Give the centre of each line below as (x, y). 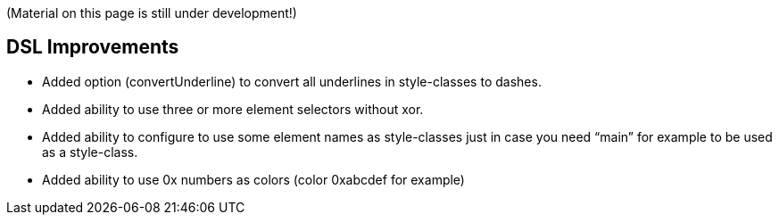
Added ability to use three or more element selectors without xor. (233, 109)
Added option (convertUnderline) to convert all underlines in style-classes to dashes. (292, 81)
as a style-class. (90, 152)
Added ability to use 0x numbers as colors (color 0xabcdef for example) (253, 179)
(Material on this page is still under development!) (152, 13)
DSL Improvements (93, 47)
